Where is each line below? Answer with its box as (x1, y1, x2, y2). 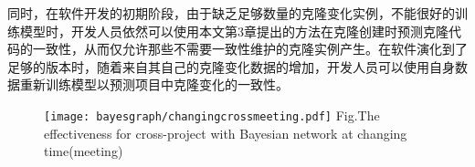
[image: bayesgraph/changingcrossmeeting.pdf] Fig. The (44, 105, 380, 124)
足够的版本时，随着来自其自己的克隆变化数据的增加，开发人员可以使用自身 (7, 57, 455, 76)
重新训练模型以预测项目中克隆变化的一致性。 (19, 75, 289, 94)
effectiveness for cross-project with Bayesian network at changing (44, 123, 407, 142)
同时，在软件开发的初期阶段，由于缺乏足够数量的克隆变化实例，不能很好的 (7, 4, 455, 22)
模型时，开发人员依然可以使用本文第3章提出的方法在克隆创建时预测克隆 (19, 21, 449, 40)
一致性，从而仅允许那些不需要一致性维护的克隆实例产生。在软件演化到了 (32, 39, 468, 58)
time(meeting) (44, 141, 123, 161)
